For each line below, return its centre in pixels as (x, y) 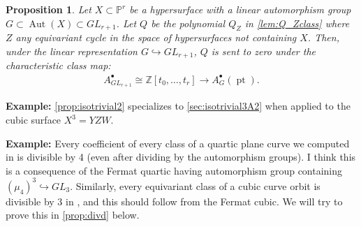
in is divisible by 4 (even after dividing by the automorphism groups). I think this (181, 157)
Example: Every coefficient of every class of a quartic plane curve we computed (178, 143)
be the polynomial (188, 23)
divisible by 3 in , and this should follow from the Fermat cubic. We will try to (174, 201)
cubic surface (34, 120)
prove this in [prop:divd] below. (73, 215)
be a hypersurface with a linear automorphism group (240, 9)
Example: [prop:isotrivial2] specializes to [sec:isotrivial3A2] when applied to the (178, 106)
